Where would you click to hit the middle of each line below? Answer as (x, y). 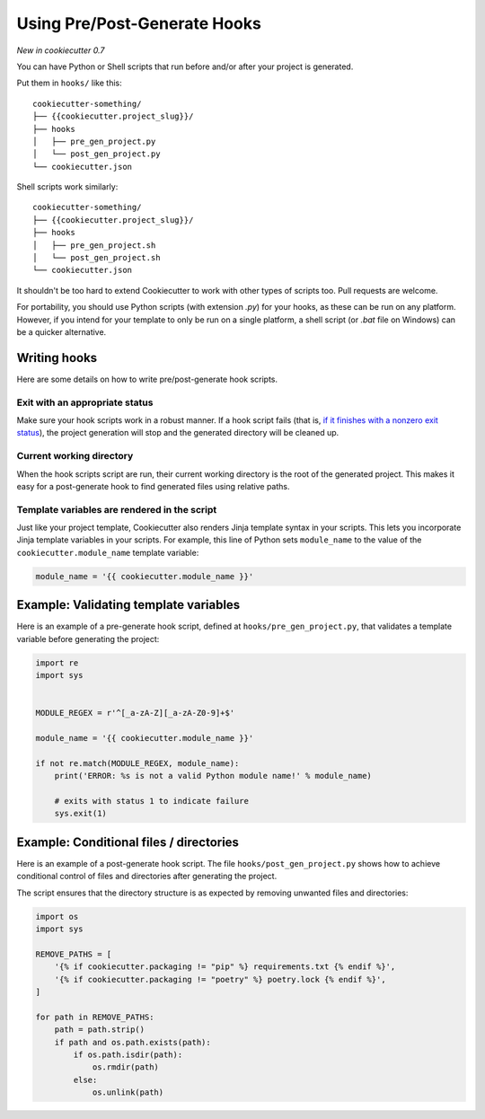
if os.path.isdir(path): (128, 1054)
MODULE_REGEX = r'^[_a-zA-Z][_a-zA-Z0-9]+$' (135, 713)
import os (57, 916)
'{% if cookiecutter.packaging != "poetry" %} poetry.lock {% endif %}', (220, 979)
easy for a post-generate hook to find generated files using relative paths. (154, 486)
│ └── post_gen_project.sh (97, 258)
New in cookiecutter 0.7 (61, 50)
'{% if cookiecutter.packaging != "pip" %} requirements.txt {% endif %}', (225, 967)
